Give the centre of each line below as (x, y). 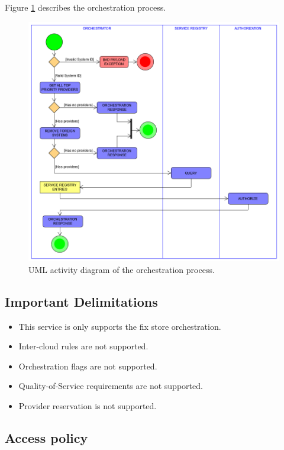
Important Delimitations (81, 301)
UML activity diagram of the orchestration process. (122, 269)
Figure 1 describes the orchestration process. (85, 7)
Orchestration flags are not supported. (88, 366)
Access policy (46, 438)
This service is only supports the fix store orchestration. (120, 326)
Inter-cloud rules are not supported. (83, 346)
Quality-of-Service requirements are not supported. (111, 386)
